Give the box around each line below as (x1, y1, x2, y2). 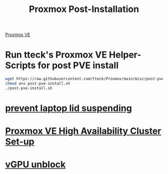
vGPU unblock (5, 159, 66, 170)
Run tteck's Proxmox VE (5, 49, 107, 60)
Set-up (5, 136, 34, 147)
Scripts (5, 60, 36, 71)
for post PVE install (37, 60, 119, 71)
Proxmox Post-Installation (29, 3, 139, 15)
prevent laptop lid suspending (5, 102, 132, 113)
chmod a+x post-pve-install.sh (5, 81, 70, 86)
